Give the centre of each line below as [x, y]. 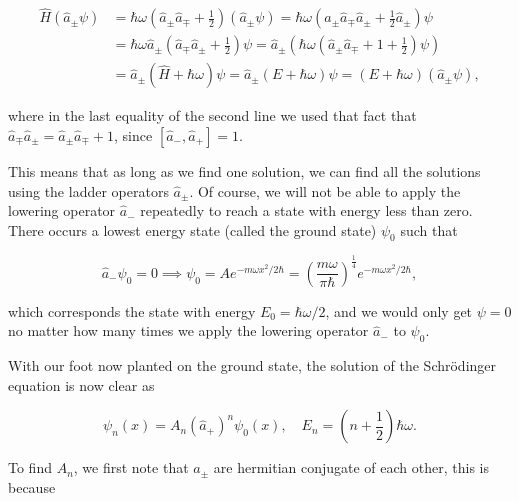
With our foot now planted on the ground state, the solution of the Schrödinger [252, 365]
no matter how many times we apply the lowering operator [188, 330]
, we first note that [131, 467]
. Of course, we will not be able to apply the [325, 190]
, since [133, 134]
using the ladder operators [88, 190]
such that [429, 229]
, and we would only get [399, 310]
